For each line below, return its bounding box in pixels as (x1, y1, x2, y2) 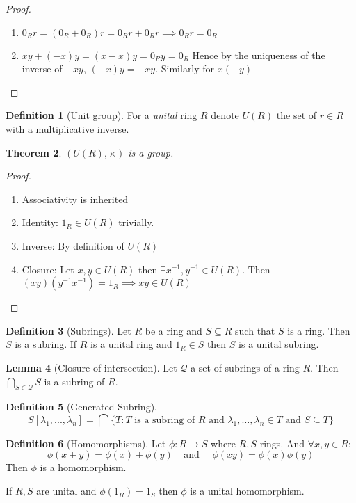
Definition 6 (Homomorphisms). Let (6, 436, 166, 450)
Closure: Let (22, 262, 74, 276)
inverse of (22, 61, 63, 76)
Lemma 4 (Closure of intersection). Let (6, 360, 177, 374)
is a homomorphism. (40, 460, 127, 474)
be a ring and (145, 323, 202, 337)
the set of (276, 108, 317, 122)
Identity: (22, 215, 58, 230)
